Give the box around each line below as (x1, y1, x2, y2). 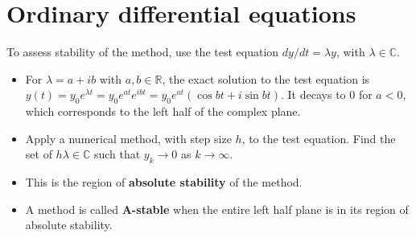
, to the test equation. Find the (241, 129, 396, 146)
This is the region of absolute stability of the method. (25, 174, 303, 191)
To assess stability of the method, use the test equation (6, 43, 279, 60)
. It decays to (281, 86, 346, 103)
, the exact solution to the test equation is (162, 70, 370, 87)
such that (93, 146, 141, 162)
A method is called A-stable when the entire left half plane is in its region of (25, 200, 409, 217)
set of (25, 146, 52, 162)
